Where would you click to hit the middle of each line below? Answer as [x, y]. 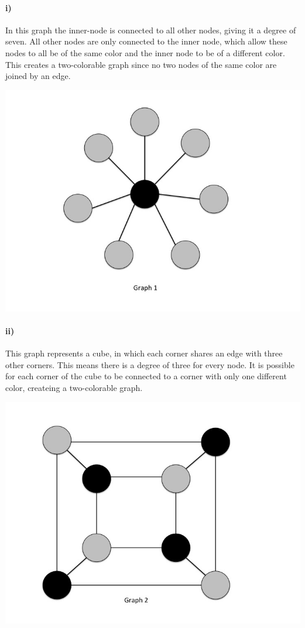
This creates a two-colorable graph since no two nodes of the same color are [141, 64]
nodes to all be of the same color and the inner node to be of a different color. [145, 52]
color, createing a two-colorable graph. [74, 387]
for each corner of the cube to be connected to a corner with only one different [146, 376]
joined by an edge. [38, 76]
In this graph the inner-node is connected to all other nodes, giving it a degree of [151, 30]
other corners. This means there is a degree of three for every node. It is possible [150, 364]
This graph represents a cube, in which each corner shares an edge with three [144, 353]
